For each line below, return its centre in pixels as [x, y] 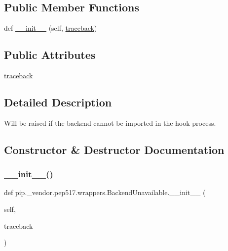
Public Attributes [50, 55]
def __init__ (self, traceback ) [51, 28]
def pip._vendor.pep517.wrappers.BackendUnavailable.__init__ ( [105, 192]
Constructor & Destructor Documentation [114, 149]
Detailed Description [58, 102]
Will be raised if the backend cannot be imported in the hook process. [110, 123]
